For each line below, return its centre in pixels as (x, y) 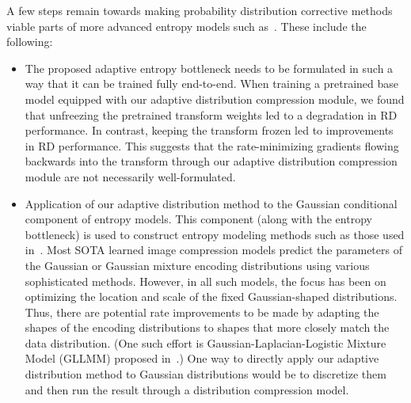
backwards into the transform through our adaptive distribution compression (211, 161)
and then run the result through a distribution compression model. (187, 389)
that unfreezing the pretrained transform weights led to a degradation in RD (211, 114)
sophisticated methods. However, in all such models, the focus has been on (205, 281)
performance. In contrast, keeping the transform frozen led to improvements (209, 130)
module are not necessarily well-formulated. (130, 176)
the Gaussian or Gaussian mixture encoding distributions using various (197, 265)
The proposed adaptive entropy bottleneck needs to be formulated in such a (209, 68)
